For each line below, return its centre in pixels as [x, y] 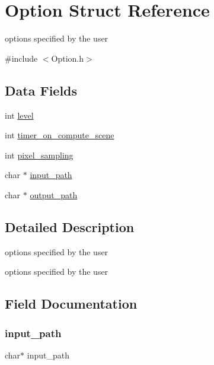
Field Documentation [71, 304]
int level [19, 115]
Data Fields [41, 90]
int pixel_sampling [39, 155]
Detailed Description [70, 226]
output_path [54, 194]
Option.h [68, 58]
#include [21, 58]
